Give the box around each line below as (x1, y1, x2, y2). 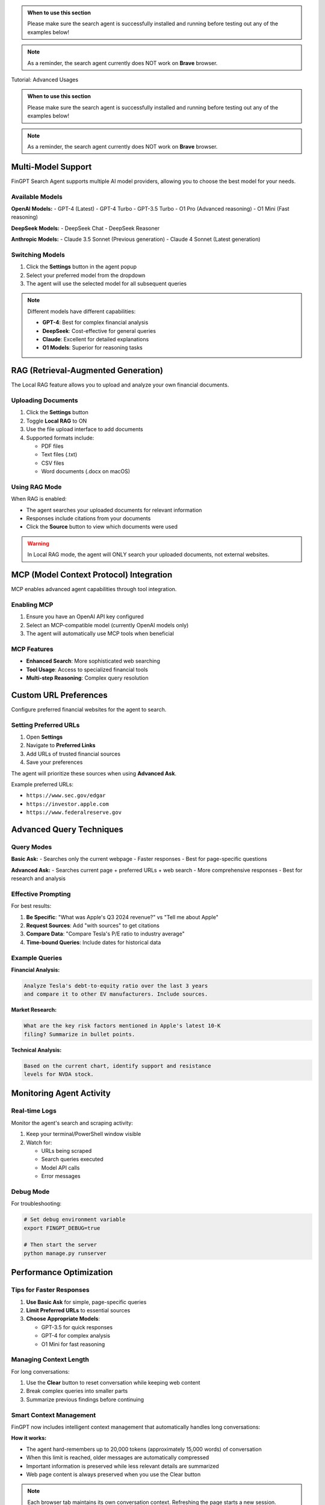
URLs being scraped (41, 1147, 92, 1154)
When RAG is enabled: (11, 495, 67, 503)
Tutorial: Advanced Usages (11, 76, 78, 83)
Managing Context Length (11, 1355, 90, 1364)
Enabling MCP (11, 600, 54, 609)
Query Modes (11, 843, 52, 851)
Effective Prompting (11, 890, 71, 898)
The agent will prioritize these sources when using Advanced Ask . (11, 769, 177, 777)
